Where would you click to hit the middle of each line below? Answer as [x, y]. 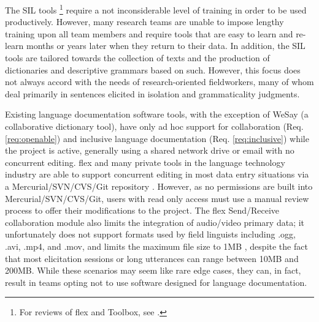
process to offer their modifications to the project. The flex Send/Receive [142, 210]
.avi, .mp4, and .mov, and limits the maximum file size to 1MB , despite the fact [156, 246]
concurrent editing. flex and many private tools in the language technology [145, 162]
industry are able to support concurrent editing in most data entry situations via [157, 174]
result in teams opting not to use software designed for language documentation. [156, 282]
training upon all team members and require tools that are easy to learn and [149, 33]
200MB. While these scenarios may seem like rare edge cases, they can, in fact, [153, 270]
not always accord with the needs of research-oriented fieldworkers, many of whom [159, 82]
